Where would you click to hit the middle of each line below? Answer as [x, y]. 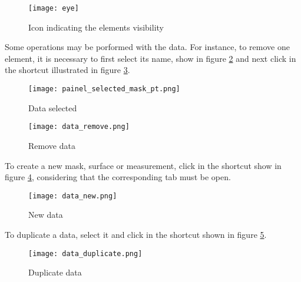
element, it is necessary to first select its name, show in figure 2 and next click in [150, 58]
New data [46, 215]
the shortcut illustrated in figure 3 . [67, 70]
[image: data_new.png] [73, 196]
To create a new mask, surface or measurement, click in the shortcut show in [143, 165]
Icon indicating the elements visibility [96, 27]
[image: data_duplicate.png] [85, 253]
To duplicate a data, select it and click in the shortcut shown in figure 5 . [136, 234]
